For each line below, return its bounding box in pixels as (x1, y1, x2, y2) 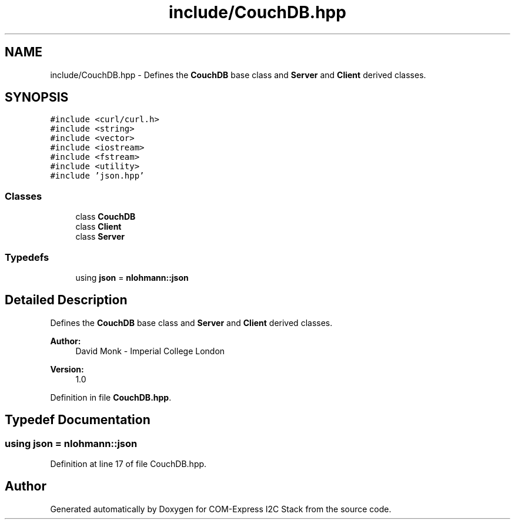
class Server (75, 231, 125, 242)
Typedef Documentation (5, 412, 151, 428)
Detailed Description (5, 293, 128, 308)
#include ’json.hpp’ (50, 171, 145, 181)
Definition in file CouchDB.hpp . (50, 392, 172, 402)
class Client (75, 221, 122, 232)
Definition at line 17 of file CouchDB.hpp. (50, 459, 207, 469)
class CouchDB (75, 211, 136, 222)
